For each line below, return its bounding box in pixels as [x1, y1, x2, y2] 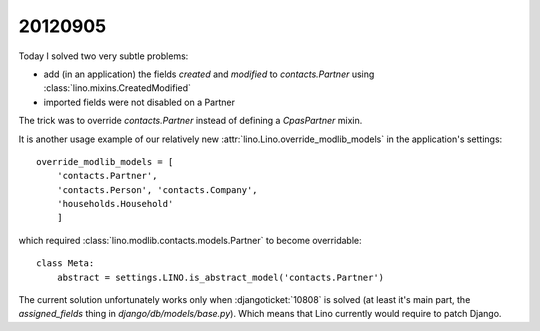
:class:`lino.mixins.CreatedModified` [43, 82, 192, 94]
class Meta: [36, 258, 95, 269]
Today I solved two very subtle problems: [18, 50, 189, 62]
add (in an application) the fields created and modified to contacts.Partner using [43, 68, 375, 80]
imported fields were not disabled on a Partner [43, 96, 235, 108]
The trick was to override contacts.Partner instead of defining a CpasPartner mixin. [18, 115, 363, 127]
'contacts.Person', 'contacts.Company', [56, 184, 259, 195]
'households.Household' [56, 198, 174, 210]
